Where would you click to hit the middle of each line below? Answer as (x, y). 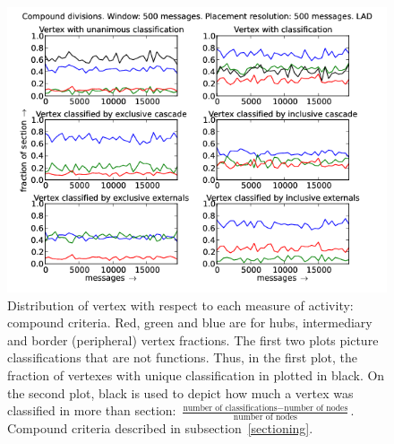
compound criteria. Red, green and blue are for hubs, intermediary (190, 322)
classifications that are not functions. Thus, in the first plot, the (183, 357)
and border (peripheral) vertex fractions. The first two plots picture (193, 340)
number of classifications (230, 408)
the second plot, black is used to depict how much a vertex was (180, 392)
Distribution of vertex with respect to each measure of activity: (180, 305)
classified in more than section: (92, 410)
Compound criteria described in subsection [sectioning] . (160, 427)
